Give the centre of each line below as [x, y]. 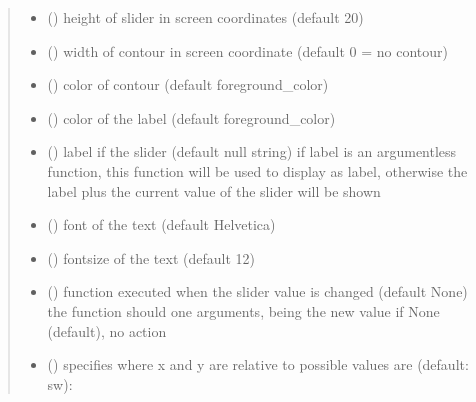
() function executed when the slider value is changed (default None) [257, 291]
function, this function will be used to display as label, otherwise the [257, 170]
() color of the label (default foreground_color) [191, 117]
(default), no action [107, 330]
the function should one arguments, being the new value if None [243, 310]
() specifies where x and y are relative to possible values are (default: [258, 364]
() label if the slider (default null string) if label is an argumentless [252, 151]
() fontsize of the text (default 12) [151, 257]
